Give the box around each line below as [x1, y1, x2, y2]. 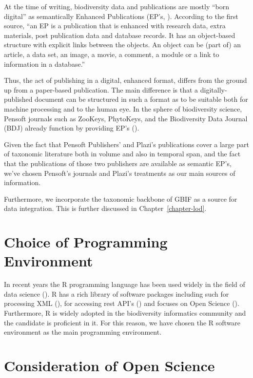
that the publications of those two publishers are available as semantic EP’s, [4, 158, 232, 168]
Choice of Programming [4, 232, 168, 252]
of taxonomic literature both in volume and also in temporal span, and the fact [4, 149, 241, 159]
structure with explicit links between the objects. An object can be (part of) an [4, 39, 241, 50]
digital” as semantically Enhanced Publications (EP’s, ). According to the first [4, 11, 238, 21]
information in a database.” [4, 58, 85, 69]
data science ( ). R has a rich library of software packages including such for [4, 288, 229, 299]
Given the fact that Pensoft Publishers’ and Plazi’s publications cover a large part [4, 139, 249, 149]
